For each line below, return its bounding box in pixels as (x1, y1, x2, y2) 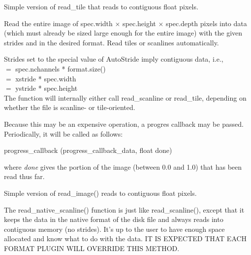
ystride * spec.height (15, 83, 78, 93)
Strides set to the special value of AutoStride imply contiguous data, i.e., (4, 54, 223, 64)
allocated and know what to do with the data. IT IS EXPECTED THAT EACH (4, 233, 247, 244)
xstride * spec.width (15, 73, 76, 83)
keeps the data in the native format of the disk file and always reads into (4, 214, 223, 224)
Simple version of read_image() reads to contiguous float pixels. (4, 187, 197, 198)
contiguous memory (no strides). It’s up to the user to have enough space (4, 223, 225, 234)
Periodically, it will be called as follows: (4, 128, 123, 139)
